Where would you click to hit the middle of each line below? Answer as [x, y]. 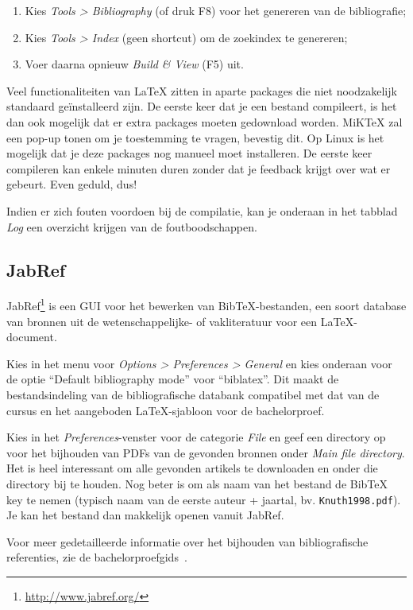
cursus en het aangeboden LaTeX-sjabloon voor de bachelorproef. [166, 410]
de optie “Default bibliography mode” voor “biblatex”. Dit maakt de [173, 379]
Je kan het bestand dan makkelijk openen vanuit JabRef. [145, 515]
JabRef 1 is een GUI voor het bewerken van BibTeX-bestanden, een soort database [206, 304]
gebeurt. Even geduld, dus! [72, 184]
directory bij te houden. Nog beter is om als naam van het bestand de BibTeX [197, 483]
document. [32, 337]
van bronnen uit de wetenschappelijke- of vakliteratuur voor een [162, 321]
